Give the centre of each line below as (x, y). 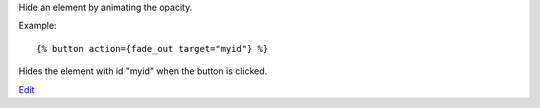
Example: (37, 26)
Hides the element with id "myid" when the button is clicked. (143, 71)
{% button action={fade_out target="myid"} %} (152, 48)
